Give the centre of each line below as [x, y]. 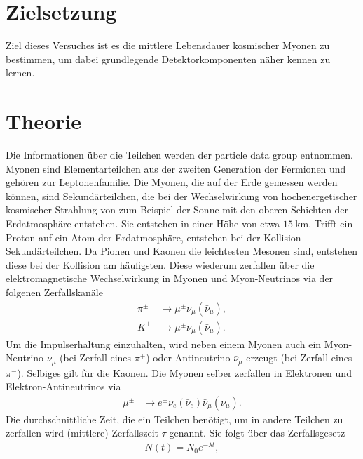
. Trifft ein [331, 223]
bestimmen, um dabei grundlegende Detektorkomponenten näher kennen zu [168, 59]
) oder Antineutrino [188, 358]
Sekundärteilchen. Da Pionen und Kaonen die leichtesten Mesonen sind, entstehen [182, 251]
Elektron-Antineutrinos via [63, 386]
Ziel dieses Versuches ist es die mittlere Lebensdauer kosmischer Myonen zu [168, 45]
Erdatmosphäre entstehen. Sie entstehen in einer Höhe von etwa [143, 223]
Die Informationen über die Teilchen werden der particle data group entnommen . [179, 155]
